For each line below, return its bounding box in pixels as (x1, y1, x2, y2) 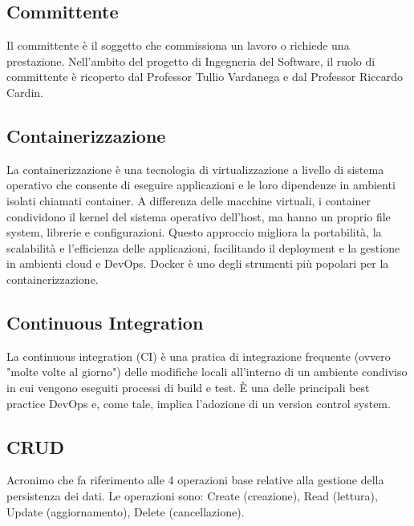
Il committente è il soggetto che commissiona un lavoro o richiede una (6, 37, 350, 54)
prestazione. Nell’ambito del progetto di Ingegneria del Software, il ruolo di (6, 52, 375, 69)
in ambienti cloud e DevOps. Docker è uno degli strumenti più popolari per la (6, 255, 389, 272)
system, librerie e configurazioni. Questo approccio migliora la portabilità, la (6, 224, 382, 241)
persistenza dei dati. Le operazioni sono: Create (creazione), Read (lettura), (6, 487, 378, 504)
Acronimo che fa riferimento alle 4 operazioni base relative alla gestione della (6, 471, 384, 488)
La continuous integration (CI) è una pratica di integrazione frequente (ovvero (6, 347, 391, 364)
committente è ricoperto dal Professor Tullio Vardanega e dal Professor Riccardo (6, 68, 403, 85)
